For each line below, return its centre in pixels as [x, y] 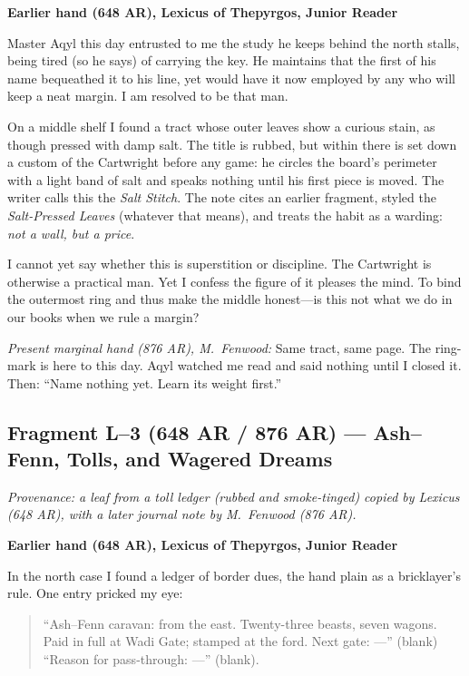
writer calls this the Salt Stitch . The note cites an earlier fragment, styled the [222, 197]
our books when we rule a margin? [103, 316]
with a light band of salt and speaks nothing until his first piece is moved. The [226, 179]
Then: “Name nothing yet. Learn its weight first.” [145, 382]
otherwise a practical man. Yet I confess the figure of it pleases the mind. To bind [234, 281]
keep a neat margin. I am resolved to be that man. [148, 96]
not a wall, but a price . [71, 233]
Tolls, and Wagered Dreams [200, 459]
